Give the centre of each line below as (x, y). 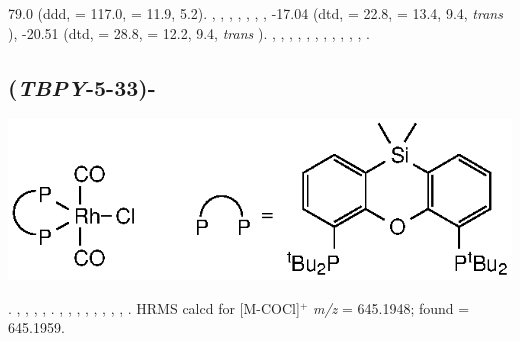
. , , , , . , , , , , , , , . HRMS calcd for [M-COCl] (154, 307)
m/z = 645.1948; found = (391, 307)
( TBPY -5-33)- (82, 86)
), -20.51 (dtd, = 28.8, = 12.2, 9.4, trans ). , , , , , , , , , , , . (189, 32)
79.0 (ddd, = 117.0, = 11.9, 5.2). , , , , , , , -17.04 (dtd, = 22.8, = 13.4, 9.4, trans (255, 13)
